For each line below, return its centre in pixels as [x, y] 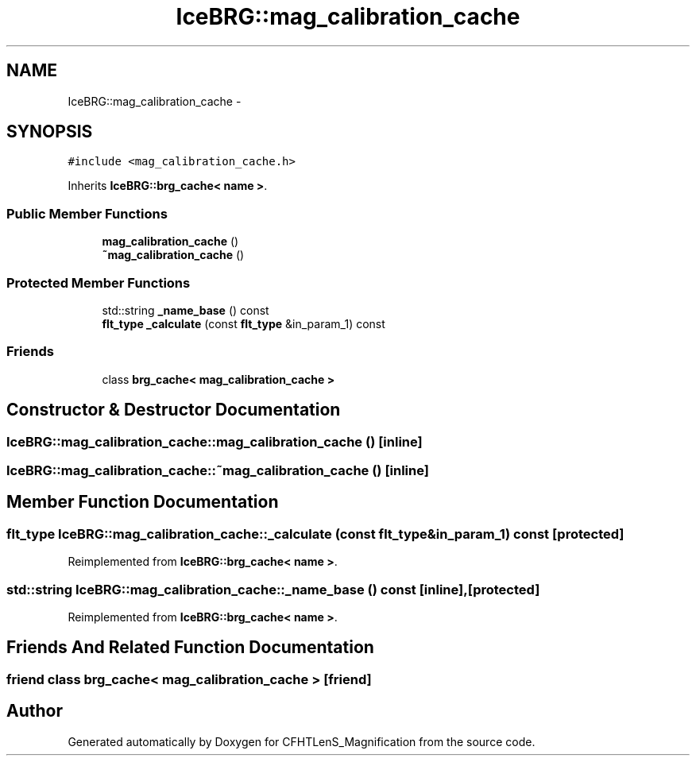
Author [35, 711]
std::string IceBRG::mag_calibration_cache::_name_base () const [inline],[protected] [273, 589]
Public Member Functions [87, 213]
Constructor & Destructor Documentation [174, 410]
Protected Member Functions [99, 282]
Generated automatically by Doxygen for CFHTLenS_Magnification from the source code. [302, 741]
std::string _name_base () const [186, 310]
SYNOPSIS [50, 132]
